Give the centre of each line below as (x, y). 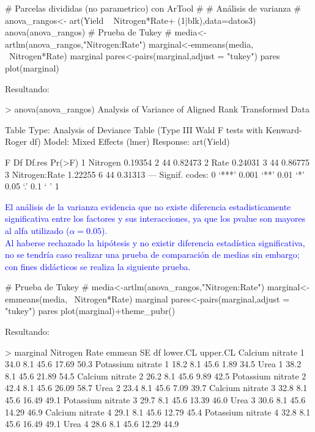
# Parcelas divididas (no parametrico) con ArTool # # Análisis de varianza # (153, 8)
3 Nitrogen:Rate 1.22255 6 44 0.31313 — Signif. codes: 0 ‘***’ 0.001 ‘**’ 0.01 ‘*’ (155, 174)
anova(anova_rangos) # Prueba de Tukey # (88, 32)
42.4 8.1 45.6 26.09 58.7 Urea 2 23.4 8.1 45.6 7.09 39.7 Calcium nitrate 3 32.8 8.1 (156, 388)
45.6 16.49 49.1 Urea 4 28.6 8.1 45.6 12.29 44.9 (92, 424)
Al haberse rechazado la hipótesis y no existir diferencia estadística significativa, (155, 242)
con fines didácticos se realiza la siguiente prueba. (98, 266)
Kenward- (284, 129)
